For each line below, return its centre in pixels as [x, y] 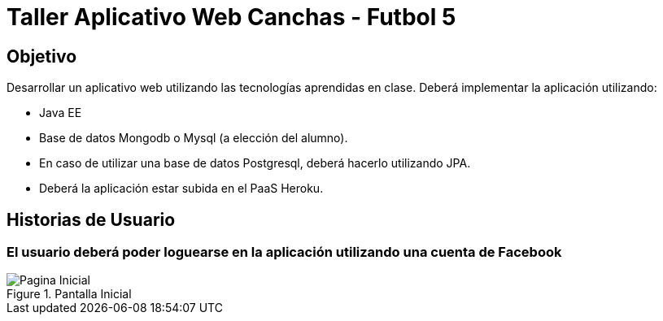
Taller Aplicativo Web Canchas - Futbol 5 [231, 17]
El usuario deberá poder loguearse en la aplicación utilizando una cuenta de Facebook [284, 252]
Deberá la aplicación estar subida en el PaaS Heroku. [181, 189]
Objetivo [42, 56]
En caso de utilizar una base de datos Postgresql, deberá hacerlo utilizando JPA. [255, 163]
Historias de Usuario [91, 219]
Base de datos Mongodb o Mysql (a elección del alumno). [194, 138]
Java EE [61, 113]
